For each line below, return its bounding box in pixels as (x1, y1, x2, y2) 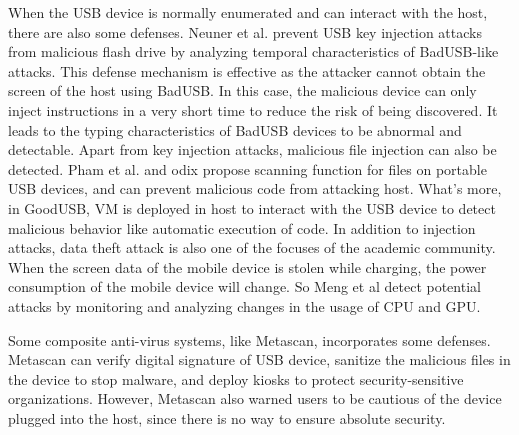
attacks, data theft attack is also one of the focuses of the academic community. (8, 237, 496, 258)
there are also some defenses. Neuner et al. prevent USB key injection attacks (8, 21, 482, 42)
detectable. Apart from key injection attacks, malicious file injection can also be (8, 139, 497, 160)
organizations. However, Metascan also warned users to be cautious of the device (8, 388, 502, 409)
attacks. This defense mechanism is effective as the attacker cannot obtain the (8, 60, 486, 81)
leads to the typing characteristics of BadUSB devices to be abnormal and (8, 119, 462, 140)
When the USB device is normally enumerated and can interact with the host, (8, 2, 488, 22)
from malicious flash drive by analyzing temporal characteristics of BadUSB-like (8, 41, 499, 62)
